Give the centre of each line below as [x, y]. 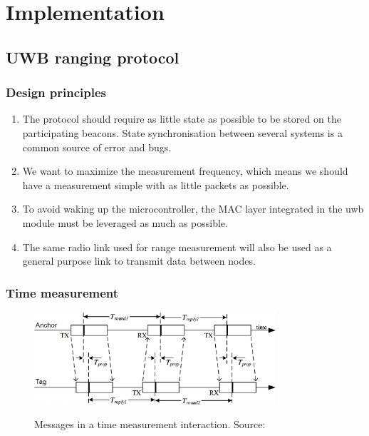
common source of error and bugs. [97, 147]
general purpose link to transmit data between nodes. [139, 261]
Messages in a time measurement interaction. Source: [150, 424]
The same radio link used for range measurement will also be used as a [177, 247]
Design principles [56, 92]
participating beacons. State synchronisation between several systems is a [182, 132]
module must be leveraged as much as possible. [125, 222]
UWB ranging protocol [93, 57]
